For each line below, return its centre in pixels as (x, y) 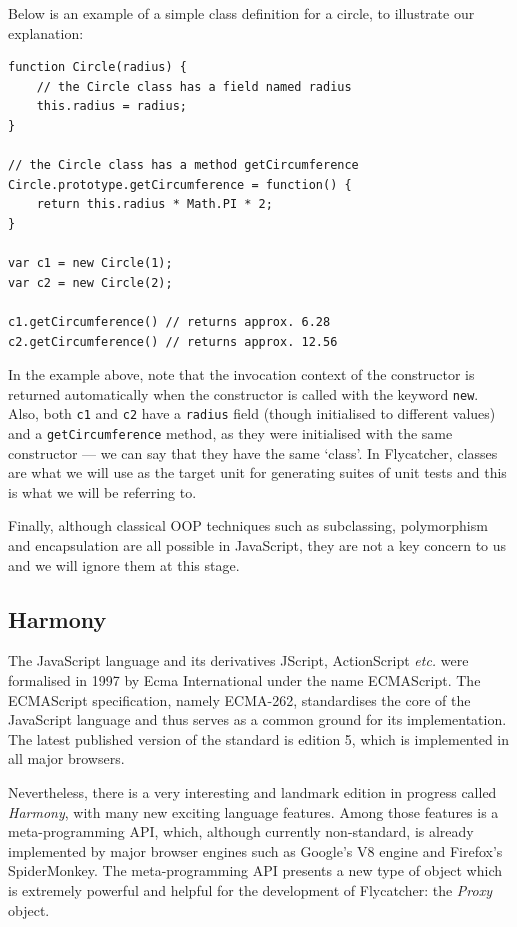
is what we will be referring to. (102, 491)
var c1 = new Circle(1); (90, 263)
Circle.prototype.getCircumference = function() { (180, 184)
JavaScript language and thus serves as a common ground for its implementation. (257, 719)
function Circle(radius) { (97, 67)
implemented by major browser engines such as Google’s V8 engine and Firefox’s (255, 850)
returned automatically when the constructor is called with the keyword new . (243, 393)
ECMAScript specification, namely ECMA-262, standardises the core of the (239, 699)
